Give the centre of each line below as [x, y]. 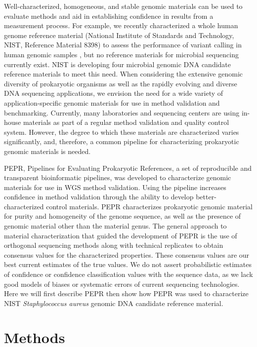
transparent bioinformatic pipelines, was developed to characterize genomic [118, 177]
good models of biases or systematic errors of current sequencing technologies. [122, 284]
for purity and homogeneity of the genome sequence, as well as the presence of [123, 216]
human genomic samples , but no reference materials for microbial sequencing [121, 54]
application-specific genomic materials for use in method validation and [112, 102]
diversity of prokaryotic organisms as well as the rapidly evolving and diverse [121, 83]
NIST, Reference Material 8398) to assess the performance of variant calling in [123, 45]
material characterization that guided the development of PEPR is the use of [121, 235]
